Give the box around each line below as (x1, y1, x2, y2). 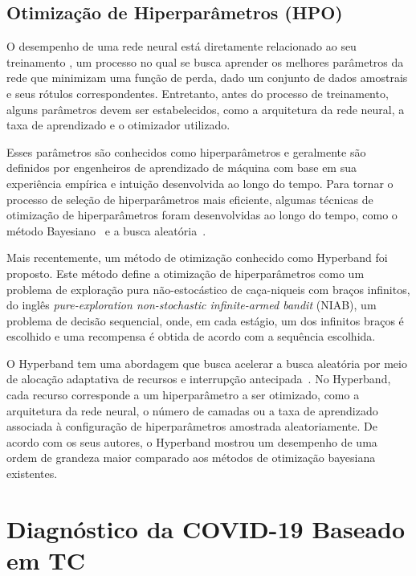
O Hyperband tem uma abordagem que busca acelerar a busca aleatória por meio (6, 354, 407, 371)
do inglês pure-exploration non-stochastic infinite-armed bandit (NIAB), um (6, 296, 377, 313)
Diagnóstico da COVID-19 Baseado (6, 512, 406, 545)
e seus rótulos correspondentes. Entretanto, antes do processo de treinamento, (6, 84, 389, 101)
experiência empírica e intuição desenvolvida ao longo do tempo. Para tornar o (6, 174, 394, 191)
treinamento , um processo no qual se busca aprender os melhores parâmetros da (6, 53, 404, 70)
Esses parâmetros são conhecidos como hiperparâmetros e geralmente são (6, 143, 366, 160)
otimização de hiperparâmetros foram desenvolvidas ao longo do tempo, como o (6, 206, 398, 223)
